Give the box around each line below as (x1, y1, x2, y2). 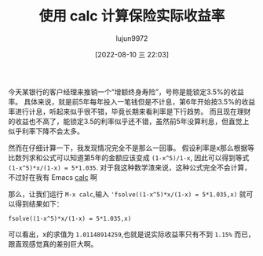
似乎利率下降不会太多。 (8, 126, 84, 136)
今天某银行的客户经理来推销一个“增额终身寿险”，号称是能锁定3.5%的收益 (8, 87, 245, 97)
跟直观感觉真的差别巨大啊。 (8, 239, 98, 248)
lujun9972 (115, 33, 148, 43)
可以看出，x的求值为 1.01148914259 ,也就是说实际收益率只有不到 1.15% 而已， (8, 229, 255, 239)
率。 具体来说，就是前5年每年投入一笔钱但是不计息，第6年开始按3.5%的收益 (8, 97, 256, 106)
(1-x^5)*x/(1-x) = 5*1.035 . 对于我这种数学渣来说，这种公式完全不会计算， (8, 163, 251, 172)
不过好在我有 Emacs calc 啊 (8, 172, 98, 181)
